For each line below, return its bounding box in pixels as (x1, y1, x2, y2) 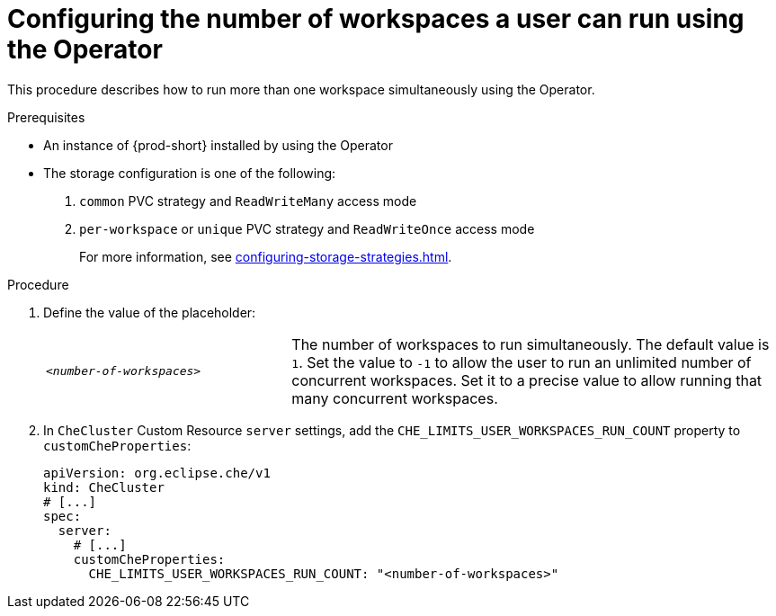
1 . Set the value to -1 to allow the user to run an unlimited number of (291, 353, 752, 371)
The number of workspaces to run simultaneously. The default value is (291, 335, 770, 353)
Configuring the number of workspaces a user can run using (7, 4, 745, 34)
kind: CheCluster (43, 479, 165, 495)
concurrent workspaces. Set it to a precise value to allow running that (291, 370, 763, 389)
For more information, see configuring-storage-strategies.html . (79, 248, 452, 264)
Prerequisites (7, 109, 85, 125)
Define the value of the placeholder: (43, 304, 256, 320)
